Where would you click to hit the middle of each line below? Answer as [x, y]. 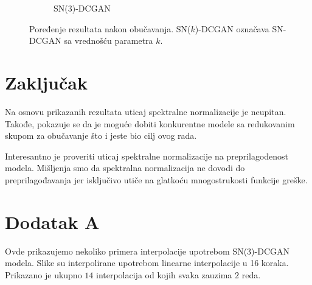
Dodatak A [52, 221]
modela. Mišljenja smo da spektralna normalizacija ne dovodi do [125, 168]
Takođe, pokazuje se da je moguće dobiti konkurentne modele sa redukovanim [150, 123]
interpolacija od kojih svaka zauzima [164, 274]
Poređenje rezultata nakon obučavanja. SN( [110, 28]
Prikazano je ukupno [43, 274]
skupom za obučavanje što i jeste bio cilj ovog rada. [101, 135]
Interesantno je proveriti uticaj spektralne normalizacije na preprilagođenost [147, 156]
